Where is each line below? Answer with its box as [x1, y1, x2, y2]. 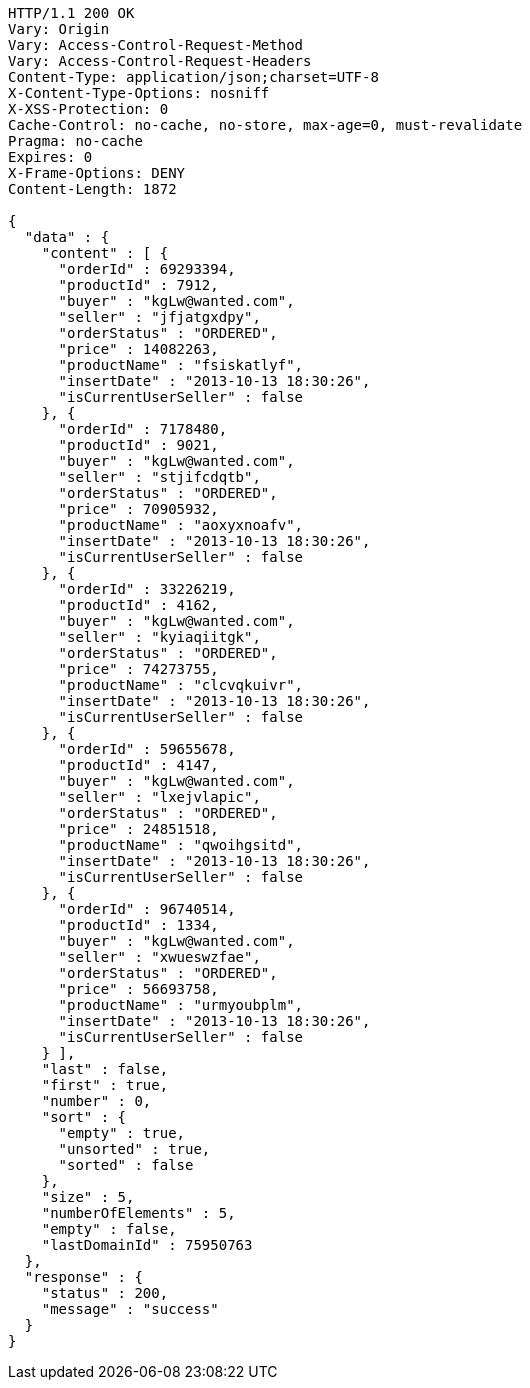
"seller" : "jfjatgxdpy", [58, 309, 261, 325]
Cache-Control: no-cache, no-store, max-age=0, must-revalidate [8, 117, 523, 133]
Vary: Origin [8, 21, 110, 37]
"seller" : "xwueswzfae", [58, 949, 261, 965]
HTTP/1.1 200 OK [8, 5, 135, 21]
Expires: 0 [8, 149, 93, 165]
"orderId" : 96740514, [58, 901, 236, 917]
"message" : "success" [41, 1301, 219, 1317]
